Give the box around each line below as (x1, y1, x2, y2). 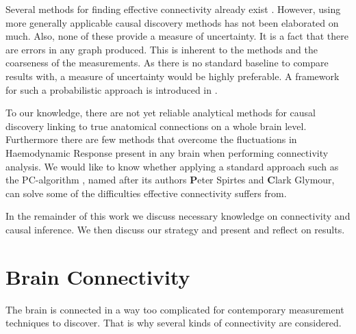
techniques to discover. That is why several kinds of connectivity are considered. (5, 316, 342, 330)
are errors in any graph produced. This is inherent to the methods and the (5, 42, 318, 56)
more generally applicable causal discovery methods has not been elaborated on (5, 15, 339, 29)
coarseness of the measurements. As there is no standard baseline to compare (5, 55, 329, 70)
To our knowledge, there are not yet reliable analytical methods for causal (5, 105, 316, 120)
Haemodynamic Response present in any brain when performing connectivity (5, 145, 329, 159)
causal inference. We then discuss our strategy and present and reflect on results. (5, 222, 345, 236)
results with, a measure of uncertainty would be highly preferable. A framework (5, 68, 340, 83)
